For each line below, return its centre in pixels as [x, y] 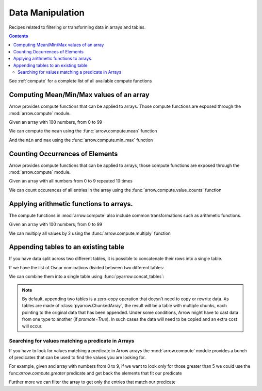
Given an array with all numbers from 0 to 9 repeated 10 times [71, 181]
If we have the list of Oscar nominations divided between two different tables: [87, 267]
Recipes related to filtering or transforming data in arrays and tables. [77, 27]
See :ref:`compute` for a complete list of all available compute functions [81, 81]
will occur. [32, 326]
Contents [19, 36]
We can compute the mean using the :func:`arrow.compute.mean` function [83, 131]
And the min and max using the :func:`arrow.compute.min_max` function [81, 140]
